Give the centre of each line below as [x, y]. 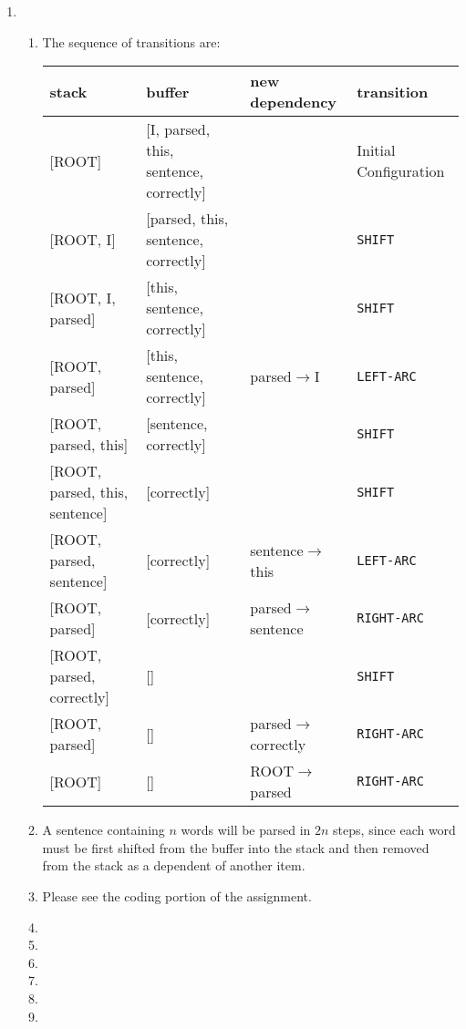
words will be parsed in [246, 830]
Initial [376, 150]
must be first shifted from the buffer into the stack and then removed [236, 847]
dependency [294, 102]
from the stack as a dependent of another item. [174, 865]
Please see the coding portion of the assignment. [177, 895]
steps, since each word [394, 830]
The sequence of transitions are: [131, 41]
